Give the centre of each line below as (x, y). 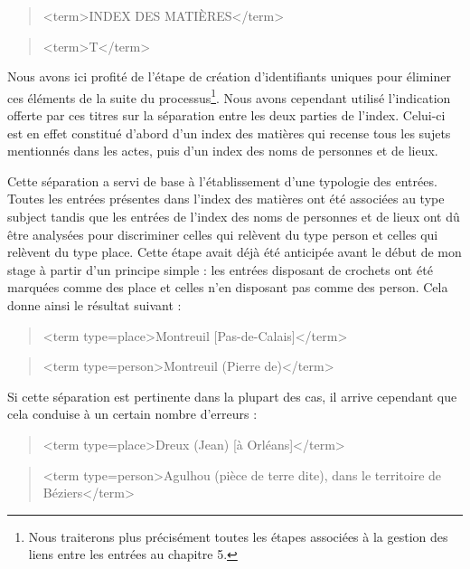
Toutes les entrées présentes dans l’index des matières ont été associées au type (226, 199)
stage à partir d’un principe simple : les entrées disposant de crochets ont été (220, 269)
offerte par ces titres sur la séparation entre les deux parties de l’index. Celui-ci (226, 115)
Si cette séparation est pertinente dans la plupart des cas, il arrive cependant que (232, 396)
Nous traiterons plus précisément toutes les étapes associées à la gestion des (238, 536)
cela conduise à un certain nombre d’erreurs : (132, 414)
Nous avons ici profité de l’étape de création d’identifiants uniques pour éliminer (229, 76)
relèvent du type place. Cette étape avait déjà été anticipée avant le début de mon (235, 252)
